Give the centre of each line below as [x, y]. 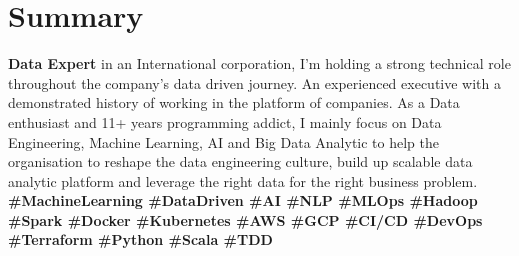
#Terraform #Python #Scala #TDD [140, 239]
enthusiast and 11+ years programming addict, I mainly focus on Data [225, 121]
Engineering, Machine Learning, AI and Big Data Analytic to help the [224, 141]
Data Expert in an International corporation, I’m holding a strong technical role [259, 63]
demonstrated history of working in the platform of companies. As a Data [234, 102]
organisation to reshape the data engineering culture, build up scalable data [240, 161]
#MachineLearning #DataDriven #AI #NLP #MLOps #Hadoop [243, 200]
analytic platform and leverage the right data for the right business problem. [243, 180]
